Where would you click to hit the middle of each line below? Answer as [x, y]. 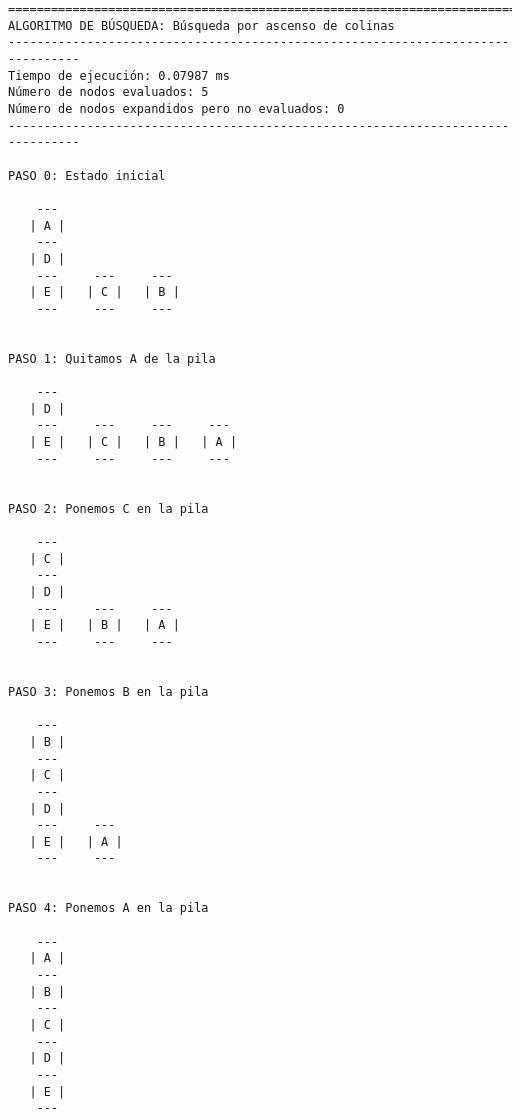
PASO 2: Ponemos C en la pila [108, 508]
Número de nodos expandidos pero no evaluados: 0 [176, 108]
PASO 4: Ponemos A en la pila [108, 908]
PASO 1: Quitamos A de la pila [112, 358]
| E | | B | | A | [104, 625]
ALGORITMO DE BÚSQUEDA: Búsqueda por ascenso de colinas [201, 25]
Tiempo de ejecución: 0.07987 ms [119, 75]
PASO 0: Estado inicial [87, 175]
